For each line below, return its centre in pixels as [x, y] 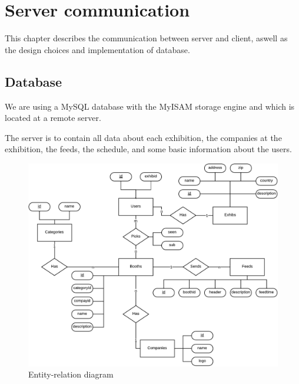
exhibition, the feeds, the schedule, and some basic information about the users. [148, 149]
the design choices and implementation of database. [97, 49]
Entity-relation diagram [71, 374]
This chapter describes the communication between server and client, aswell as [146, 38]
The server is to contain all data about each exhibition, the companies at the [143, 137]
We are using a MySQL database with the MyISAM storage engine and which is [150, 106]
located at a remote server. [53, 118]
